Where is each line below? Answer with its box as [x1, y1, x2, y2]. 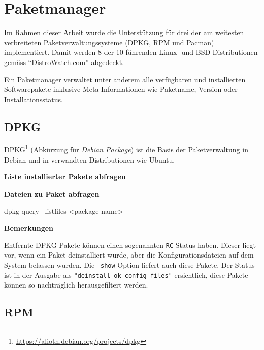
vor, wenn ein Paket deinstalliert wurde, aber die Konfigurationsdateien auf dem [4, 249, 254, 260]
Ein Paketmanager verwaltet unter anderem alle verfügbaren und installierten [4, 74, 246, 84]
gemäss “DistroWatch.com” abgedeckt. [4, 56, 124, 67]
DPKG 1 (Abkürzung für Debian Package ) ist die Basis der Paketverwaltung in [4, 143, 248, 155]
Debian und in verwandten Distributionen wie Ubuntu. [4, 154, 175, 165]
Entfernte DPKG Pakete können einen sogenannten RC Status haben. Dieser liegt [4, 239, 256, 250]
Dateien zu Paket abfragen [4, 188, 100, 199]
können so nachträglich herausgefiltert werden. [4, 279, 148, 290]
